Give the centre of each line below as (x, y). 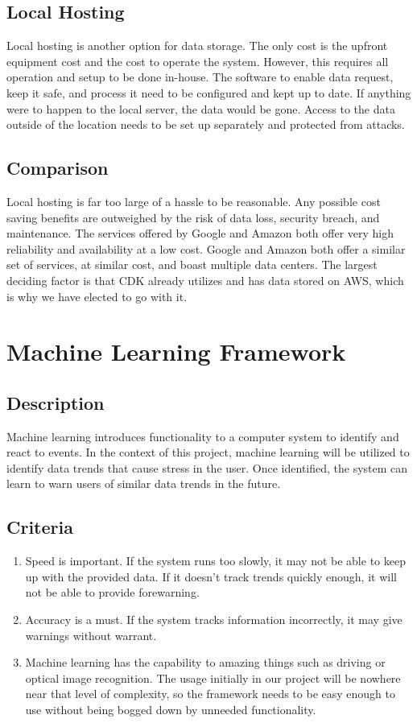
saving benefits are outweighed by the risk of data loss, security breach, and (193, 217)
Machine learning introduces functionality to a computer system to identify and (203, 436)
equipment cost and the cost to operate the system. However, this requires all (198, 61)
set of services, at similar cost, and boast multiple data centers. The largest (192, 264)
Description (56, 402)
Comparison (58, 168)
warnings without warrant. (91, 635)
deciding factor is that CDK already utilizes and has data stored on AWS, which (205, 280)
